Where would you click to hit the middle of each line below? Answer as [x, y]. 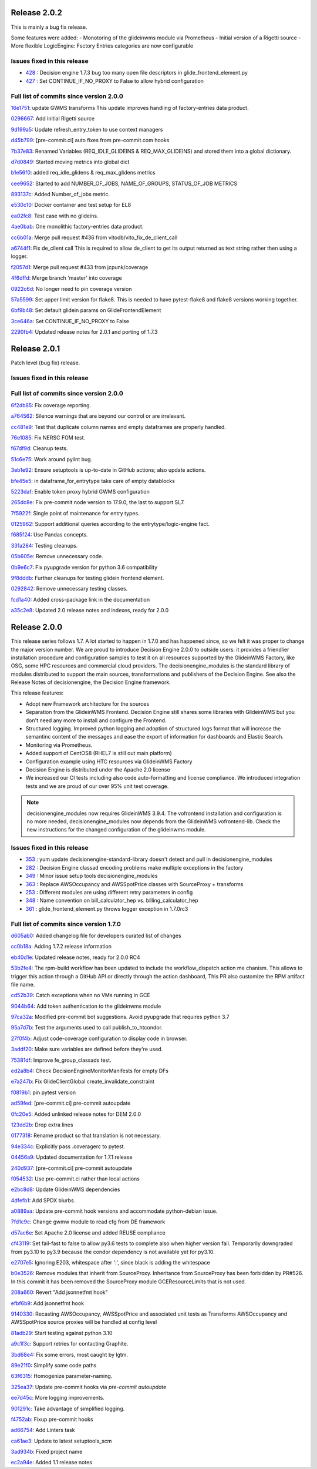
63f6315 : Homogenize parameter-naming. [62, 1376]
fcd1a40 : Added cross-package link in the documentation [80, 599]
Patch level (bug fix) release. [45, 363]
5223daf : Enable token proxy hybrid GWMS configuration [80, 491]
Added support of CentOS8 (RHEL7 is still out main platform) [99, 753]
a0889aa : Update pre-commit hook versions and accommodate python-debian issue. [114, 1211]
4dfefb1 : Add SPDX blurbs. [43, 1200]
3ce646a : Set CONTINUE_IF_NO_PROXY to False [70, 321]
